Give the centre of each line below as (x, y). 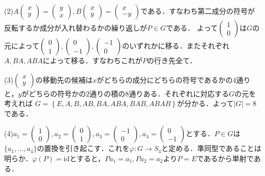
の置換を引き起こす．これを (83, 148)
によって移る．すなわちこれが (92, 60)
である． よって (192, 28)
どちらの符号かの (57, 93)
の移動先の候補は (64, 79)
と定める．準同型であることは (211, 148)
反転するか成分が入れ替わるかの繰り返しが (76, 28)
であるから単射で (225, 158)
